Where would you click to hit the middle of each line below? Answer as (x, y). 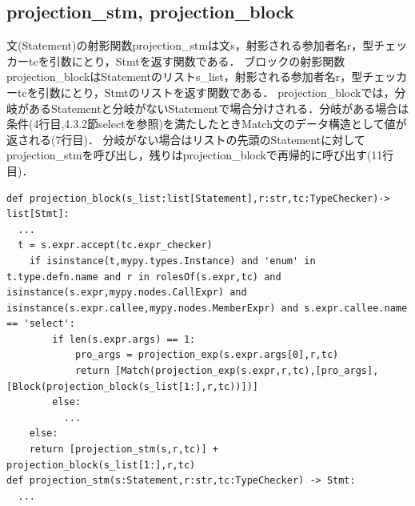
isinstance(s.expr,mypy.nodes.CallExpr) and (127, 293)
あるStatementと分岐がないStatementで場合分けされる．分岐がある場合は (219, 108)
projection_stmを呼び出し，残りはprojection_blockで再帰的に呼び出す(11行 (200, 155)
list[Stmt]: (38, 214)
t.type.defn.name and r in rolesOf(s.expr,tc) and (144, 277)
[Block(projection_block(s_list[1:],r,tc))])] (132, 386)
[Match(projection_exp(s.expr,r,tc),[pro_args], (247, 371)
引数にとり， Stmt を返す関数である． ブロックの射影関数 (197, 60)
